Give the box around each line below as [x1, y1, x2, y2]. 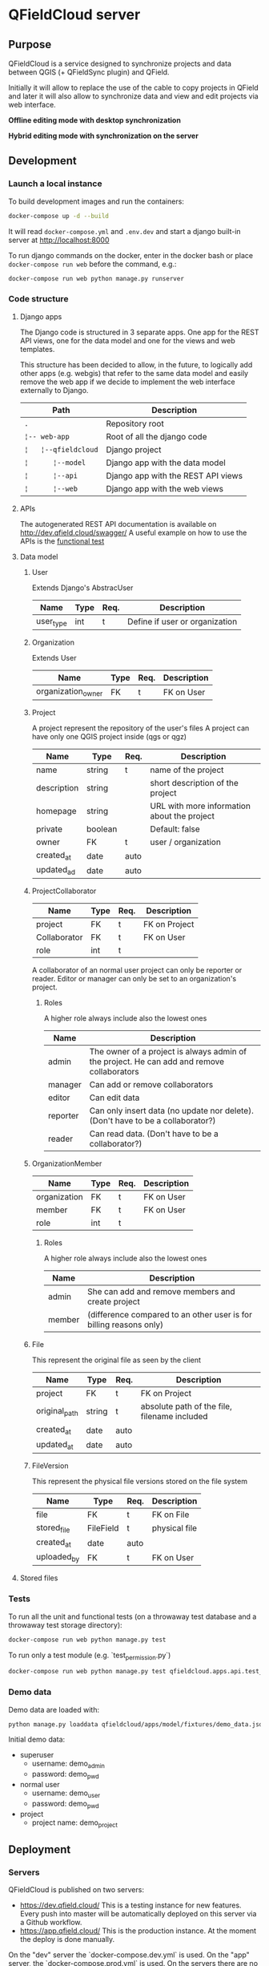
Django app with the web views [106, 483, 224, 494]
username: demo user [31, 1788, 101, 1799]
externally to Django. [19, 385, 89, 394]
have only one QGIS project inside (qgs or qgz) [31, 732, 187, 742]
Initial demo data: [8, 1734, 66, 1745]
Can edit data [89, 1092, 140, 1103]
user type [35, 615, 67, 628]
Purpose [8, 38, 52, 51]
